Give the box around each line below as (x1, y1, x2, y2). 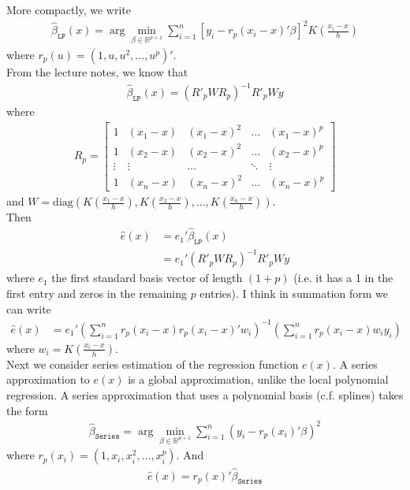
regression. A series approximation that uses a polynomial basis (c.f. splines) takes (6, 386, 404, 403)
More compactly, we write (6, 2, 131, 17)
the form (6, 402, 48, 418)
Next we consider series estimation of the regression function (6, 355, 299, 372)
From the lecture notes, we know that (6, 63, 188, 80)
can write (6, 300, 51, 317)
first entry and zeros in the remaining (6, 285, 187, 302)
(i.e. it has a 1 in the (293, 269, 393, 286)
